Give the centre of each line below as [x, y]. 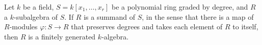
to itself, [245, 27]
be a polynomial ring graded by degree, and [180, 7]
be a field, [38, 7]
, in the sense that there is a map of [198, 16]
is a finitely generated [62, 36]
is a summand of [110, 16]
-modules [23, 27]
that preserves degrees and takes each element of [147, 27]
